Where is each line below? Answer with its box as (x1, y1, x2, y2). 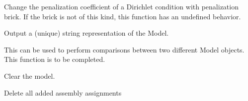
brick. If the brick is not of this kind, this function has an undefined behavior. (4, 11, 241, 21)
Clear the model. (4, 70, 55, 81)
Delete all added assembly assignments (4, 87, 122, 98)
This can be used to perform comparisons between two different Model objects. (4, 44, 245, 54)
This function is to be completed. (4, 54, 105, 64)
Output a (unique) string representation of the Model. (4, 28, 169, 38)
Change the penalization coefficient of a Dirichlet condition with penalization (4, 1, 239, 11)
